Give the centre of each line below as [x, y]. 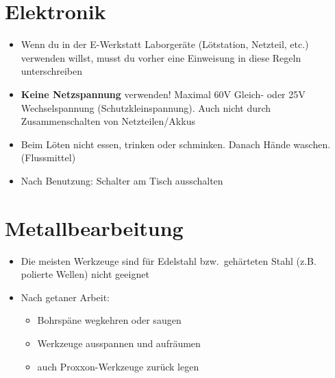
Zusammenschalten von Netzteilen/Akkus [108, 121]
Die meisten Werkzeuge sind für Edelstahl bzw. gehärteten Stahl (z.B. [169, 260]
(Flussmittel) [48, 157]
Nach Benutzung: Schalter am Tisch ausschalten [122, 180]
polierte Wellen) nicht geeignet [85, 274]
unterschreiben [52, 71]
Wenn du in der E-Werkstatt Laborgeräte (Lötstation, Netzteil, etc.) [165, 44]
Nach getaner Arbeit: [65, 297]
